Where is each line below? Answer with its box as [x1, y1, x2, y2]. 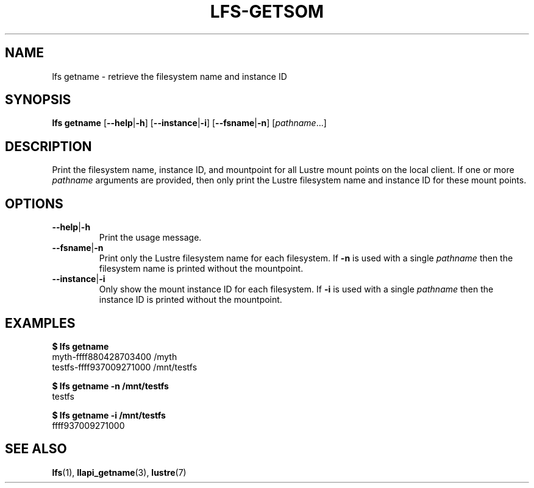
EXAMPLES [5, 315, 76, 331]
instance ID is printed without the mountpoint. [99, 294, 282, 305]
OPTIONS [5, 196, 63, 211]
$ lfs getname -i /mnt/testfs [52, 409, 166, 420]
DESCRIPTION [5, 138, 92, 154]
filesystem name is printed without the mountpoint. [99, 263, 304, 274]
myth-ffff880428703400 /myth [52, 351, 177, 362]
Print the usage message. [99, 232, 202, 243]
